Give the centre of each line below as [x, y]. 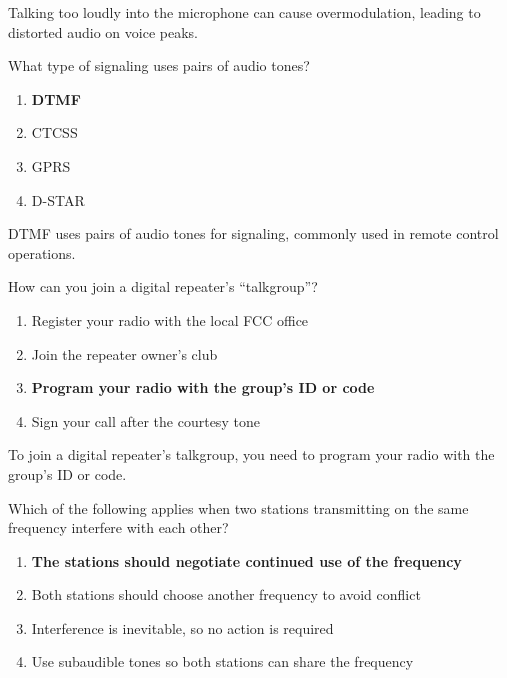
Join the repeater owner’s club [124, 353]
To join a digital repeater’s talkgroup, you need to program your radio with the [251, 454]
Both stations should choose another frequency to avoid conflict [226, 594]
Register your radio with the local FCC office [170, 319]
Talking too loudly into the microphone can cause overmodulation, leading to [244, 12]
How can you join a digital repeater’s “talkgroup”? [163, 286]
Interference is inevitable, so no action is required [182, 627]
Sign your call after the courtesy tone [145, 420]
